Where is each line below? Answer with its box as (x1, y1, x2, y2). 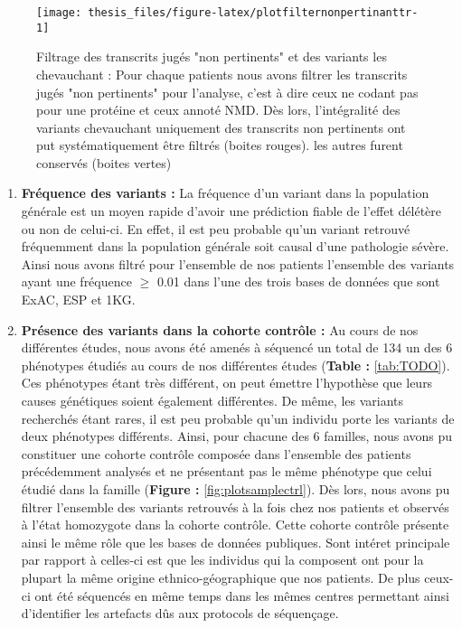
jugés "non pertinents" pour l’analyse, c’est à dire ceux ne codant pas (36, 82, 419, 101)
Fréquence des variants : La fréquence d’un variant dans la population (21, 183, 429, 202)
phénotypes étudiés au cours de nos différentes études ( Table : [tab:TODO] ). (21, 355, 450, 374)
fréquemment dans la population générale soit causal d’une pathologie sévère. (21, 237, 449, 256)
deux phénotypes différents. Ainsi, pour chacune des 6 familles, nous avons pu (21, 426, 453, 445)
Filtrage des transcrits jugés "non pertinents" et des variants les (36, 47, 387, 66)
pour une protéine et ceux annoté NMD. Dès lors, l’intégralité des (36, 100, 401, 119)
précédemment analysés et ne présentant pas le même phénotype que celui (21, 462, 432, 481)
